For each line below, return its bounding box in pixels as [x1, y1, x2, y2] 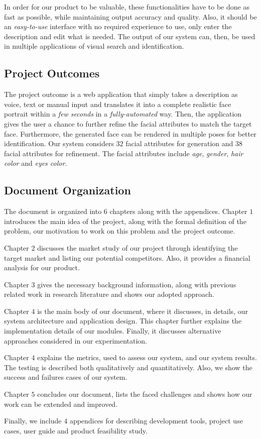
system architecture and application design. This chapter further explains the [4, 315, 242, 326]
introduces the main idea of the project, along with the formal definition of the [4, 215, 246, 226]
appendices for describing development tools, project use [69, 415, 243, 426]
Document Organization [4, 182, 131, 198]
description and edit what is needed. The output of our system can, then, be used [4, 31, 255, 41]
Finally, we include [4, 415, 62, 426]
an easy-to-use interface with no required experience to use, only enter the [4, 21, 232, 32]
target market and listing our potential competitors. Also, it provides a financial [4, 252, 250, 263]
